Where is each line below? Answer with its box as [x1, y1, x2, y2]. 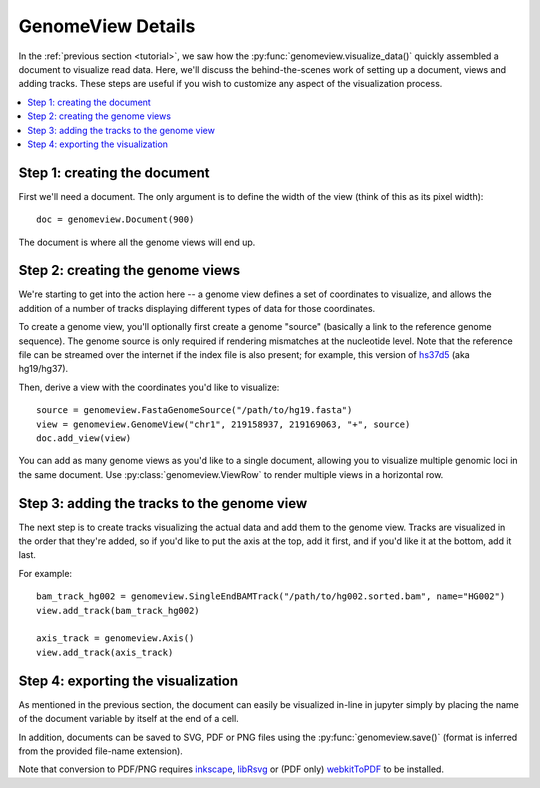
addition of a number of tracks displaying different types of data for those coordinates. [18, 302, 376, 314]
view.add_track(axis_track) [36, 646, 174, 658]
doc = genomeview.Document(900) [36, 214, 195, 225]
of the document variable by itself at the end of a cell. [18, 713, 239, 725]
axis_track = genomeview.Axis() [36, 633, 195, 644]
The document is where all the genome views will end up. [18, 236, 256, 248]
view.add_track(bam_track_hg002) [36, 605, 200, 616]
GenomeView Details [18, 15, 196, 37]
